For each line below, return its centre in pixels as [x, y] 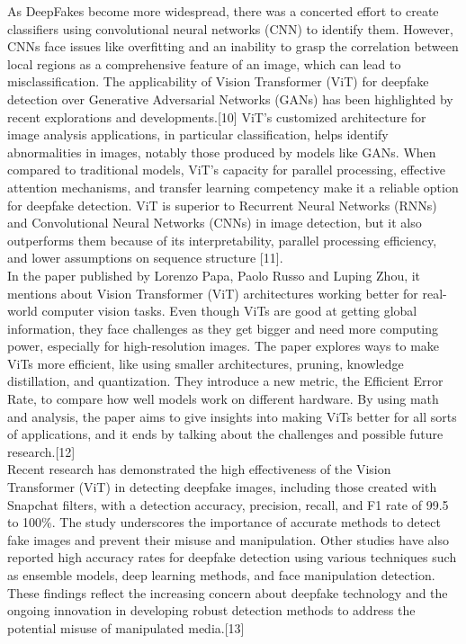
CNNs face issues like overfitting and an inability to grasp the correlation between [233, 46]
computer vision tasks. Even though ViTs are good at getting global [229, 311]
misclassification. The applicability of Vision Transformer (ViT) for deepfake [218, 81]
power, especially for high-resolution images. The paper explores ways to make [224, 346]
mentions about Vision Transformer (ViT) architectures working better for [213, 293]
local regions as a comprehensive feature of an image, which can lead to [204, 63]
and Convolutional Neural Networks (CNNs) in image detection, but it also [215, 223]
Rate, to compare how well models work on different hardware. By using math [223, 399]
